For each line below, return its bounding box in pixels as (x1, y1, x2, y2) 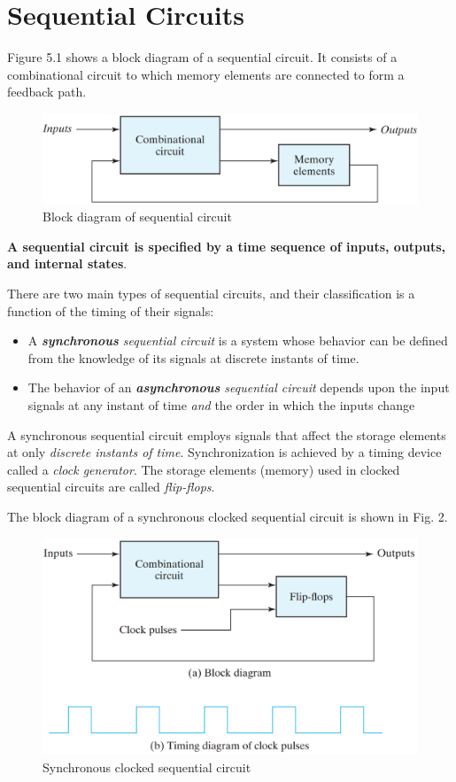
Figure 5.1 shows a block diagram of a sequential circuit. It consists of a (7, 48, 398, 66)
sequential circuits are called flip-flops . (7, 477, 215, 496)
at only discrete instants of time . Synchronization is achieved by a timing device (7, 443, 442, 461)
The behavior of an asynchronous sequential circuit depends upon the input (27, 378, 450, 397)
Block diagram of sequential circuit (43, 207, 232, 226)
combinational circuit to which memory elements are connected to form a (7, 65, 405, 83)
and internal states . (7, 254, 128, 273)
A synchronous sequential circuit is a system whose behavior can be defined (27, 331, 448, 350)
